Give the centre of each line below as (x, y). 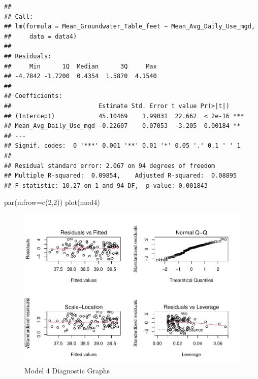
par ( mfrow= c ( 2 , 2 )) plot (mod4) (52, 202)
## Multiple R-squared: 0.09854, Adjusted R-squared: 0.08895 (121, 176)
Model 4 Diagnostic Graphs (67, 370)
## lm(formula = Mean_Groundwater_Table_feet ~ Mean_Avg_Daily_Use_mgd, (130, 27)
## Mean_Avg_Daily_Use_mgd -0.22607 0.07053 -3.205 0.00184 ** (122, 126)
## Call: (19, 16)
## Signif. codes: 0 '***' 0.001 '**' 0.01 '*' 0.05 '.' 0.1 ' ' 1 (122, 146)
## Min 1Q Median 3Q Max (80, 66)
